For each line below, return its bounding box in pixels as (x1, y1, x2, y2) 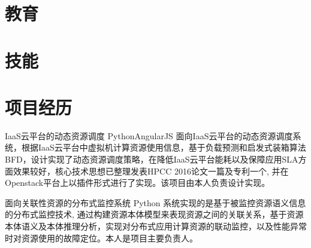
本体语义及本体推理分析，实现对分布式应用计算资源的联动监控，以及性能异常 (5, 220, 307, 232)
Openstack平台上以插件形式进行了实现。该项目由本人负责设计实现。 (5, 176, 270, 189)
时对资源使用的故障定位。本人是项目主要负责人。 (5, 231, 198, 244)
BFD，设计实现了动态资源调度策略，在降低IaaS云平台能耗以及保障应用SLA (5, 153, 298, 166)
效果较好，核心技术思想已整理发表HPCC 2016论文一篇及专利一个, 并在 (13, 164, 289, 177)
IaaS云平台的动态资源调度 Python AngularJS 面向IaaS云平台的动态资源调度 (5, 129, 293, 142)
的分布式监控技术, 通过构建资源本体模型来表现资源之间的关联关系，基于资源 (5, 208, 304, 221)
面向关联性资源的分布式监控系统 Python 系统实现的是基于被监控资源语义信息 (5, 196, 306, 209)
